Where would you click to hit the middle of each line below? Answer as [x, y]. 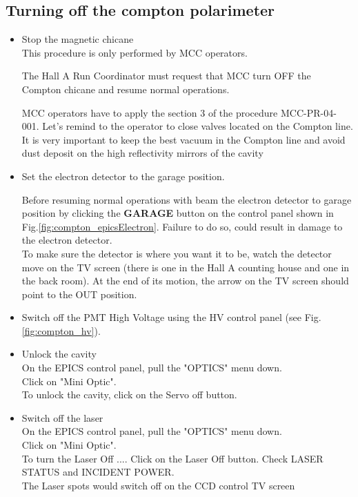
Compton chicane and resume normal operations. [126, 89]
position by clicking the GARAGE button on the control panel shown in [178, 213]
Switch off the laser [62, 417]
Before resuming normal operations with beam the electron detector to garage [187, 199]
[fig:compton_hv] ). [61, 330]
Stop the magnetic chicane [78, 39]
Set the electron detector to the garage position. [123, 176]
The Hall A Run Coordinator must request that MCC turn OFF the [166, 76]
